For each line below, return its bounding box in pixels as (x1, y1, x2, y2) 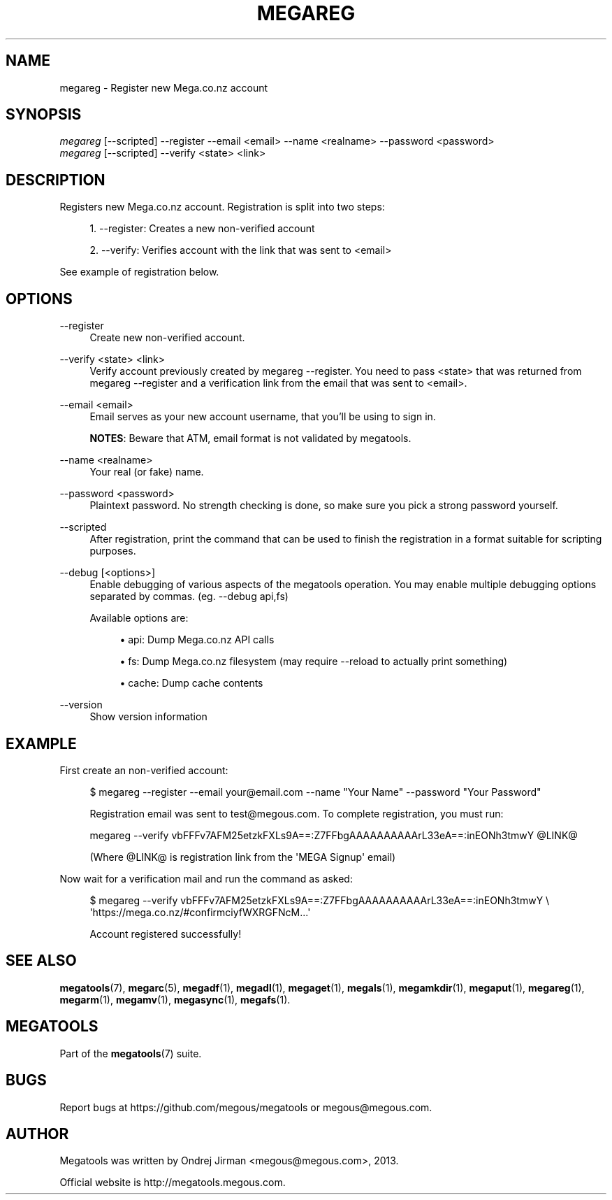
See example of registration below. (59, 266, 219, 278)
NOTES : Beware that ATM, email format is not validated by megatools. (89, 432, 411, 445)
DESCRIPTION (6, 171, 105, 189)
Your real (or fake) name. (89, 466, 204, 478)
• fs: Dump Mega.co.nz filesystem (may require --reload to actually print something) (119, 655, 508, 668)
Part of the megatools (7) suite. (59, 1047, 202, 1059)
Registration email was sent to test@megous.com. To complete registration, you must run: (89, 807, 504, 820)
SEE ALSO (6, 952, 77, 970)
